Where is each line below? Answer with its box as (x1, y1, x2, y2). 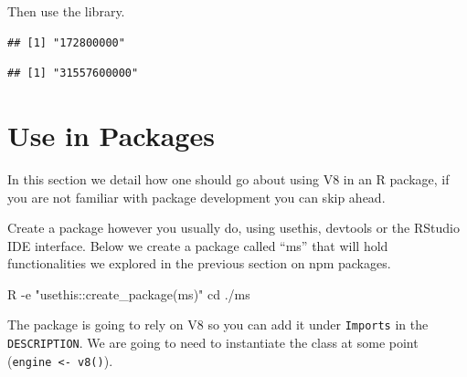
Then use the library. (7, 2, 125, 20)
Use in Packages (7, 116, 215, 153)
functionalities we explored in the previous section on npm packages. (7, 254, 391, 273)
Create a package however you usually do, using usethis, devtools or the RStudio (7, 218, 460, 237)
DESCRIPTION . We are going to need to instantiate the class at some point (7, 333, 419, 352)
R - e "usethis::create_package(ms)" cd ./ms (7, 284, 250, 303)
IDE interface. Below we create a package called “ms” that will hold (7, 236, 388, 255)
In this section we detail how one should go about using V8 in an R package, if (7, 169, 450, 188)
